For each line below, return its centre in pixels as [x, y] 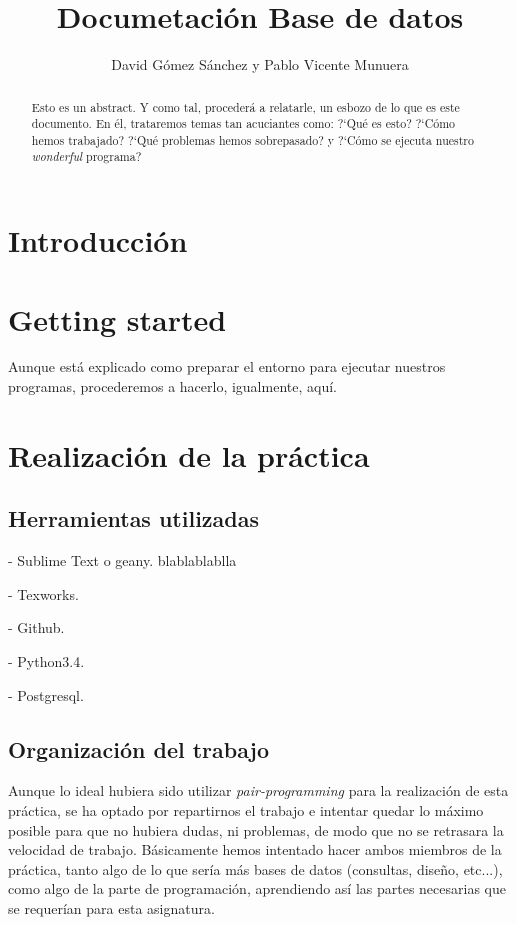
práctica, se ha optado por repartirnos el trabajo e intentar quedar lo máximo [246, 809]
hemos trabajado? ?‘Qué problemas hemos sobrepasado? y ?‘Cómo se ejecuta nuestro [252, 139]
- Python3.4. [46, 661]
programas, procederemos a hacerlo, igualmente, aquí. [172, 386]
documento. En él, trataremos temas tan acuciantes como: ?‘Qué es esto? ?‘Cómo [243, 123]
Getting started [117, 318]
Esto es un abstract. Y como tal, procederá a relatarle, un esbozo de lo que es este [245, 106]
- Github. [36, 627]
